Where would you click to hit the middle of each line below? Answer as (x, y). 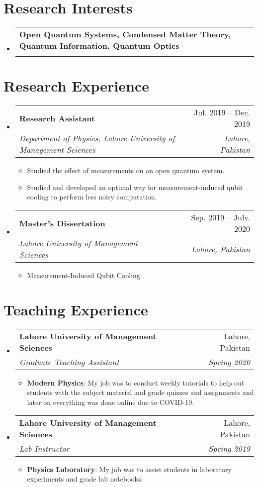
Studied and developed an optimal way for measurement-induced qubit (135, 187)
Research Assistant (57, 118)
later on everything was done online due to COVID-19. (111, 402)
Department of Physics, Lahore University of (97, 138)
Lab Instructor (44, 448)
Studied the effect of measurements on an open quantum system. (126, 170)
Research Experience (76, 86)
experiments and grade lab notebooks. (85, 479)
